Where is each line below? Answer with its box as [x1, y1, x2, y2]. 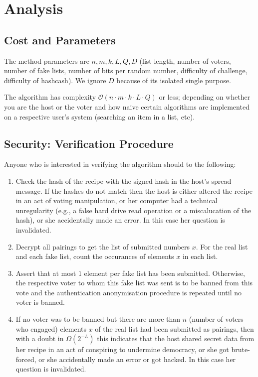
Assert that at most [15, 267, 76, 278]
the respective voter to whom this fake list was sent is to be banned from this [15, 277, 253, 288]
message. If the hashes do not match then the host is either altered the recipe [15, 185, 253, 196]
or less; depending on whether [159, 92, 251, 102]
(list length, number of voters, [139, 55, 231, 66]
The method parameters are [4, 55, 89, 66]
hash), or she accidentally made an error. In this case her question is [15, 215, 225, 225]
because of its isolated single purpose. [116, 75, 231, 85]
